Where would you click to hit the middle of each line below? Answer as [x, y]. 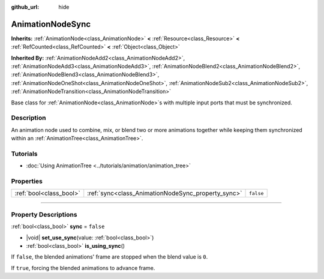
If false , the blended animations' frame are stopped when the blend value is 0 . [109, 257]
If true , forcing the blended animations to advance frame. [83, 268]
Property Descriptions [44, 214]
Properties [27, 181]
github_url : [25, 7]
